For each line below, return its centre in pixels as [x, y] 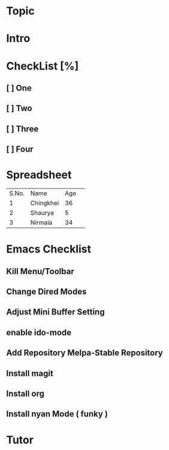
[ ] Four [20, 149]
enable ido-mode [39, 332]
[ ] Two [19, 108]
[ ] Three [22, 129]
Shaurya [42, 213]
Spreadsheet [39, 175]
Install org [25, 393]
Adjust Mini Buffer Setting [55, 312]
